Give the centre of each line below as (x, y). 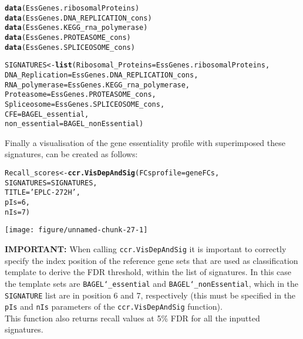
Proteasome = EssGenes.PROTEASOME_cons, (80, 95)
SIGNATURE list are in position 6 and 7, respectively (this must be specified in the (150, 295)
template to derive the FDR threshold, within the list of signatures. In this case (148, 272)
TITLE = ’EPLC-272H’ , (43, 193)
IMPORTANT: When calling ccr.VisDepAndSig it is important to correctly (146, 249)
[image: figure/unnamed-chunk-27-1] (76, 230)
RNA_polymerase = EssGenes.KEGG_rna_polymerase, (97, 85)
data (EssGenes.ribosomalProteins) (72, 8)
